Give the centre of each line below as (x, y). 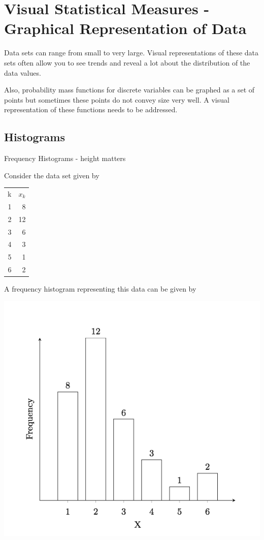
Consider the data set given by (52, 175)
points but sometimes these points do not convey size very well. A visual (117, 99)
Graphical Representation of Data (125, 28)
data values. (23, 72)
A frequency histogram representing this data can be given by (100, 289)
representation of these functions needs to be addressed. (91, 109)
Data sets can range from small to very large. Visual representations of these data (131, 53)
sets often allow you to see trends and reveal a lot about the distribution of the (127, 62)
